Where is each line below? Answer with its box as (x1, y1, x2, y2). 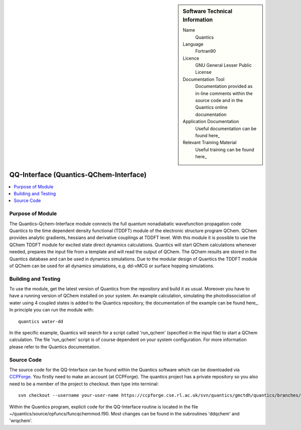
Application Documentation (183, 119, 239, 125)
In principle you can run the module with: (9, 307, 94, 313)
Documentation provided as (195, 83, 253, 89)
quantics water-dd (18, 318, 64, 324)
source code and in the (195, 97, 243, 103)
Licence (183, 55, 199, 61)
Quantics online (195, 104, 228, 111)
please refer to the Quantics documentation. (9, 344, 101, 350)
